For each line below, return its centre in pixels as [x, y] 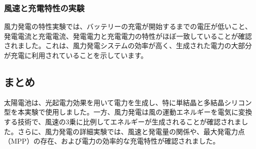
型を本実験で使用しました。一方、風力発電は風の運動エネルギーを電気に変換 [128, 112]
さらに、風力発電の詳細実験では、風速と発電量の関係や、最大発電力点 [131, 131]
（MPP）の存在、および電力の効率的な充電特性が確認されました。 [112, 141]
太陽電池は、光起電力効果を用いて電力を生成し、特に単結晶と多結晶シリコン [128, 102]
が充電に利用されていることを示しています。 [76, 55]
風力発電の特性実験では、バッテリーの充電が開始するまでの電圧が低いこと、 [128, 26]
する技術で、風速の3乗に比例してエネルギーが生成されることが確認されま [123, 121]
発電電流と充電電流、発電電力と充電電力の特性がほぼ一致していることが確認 [128, 36]
